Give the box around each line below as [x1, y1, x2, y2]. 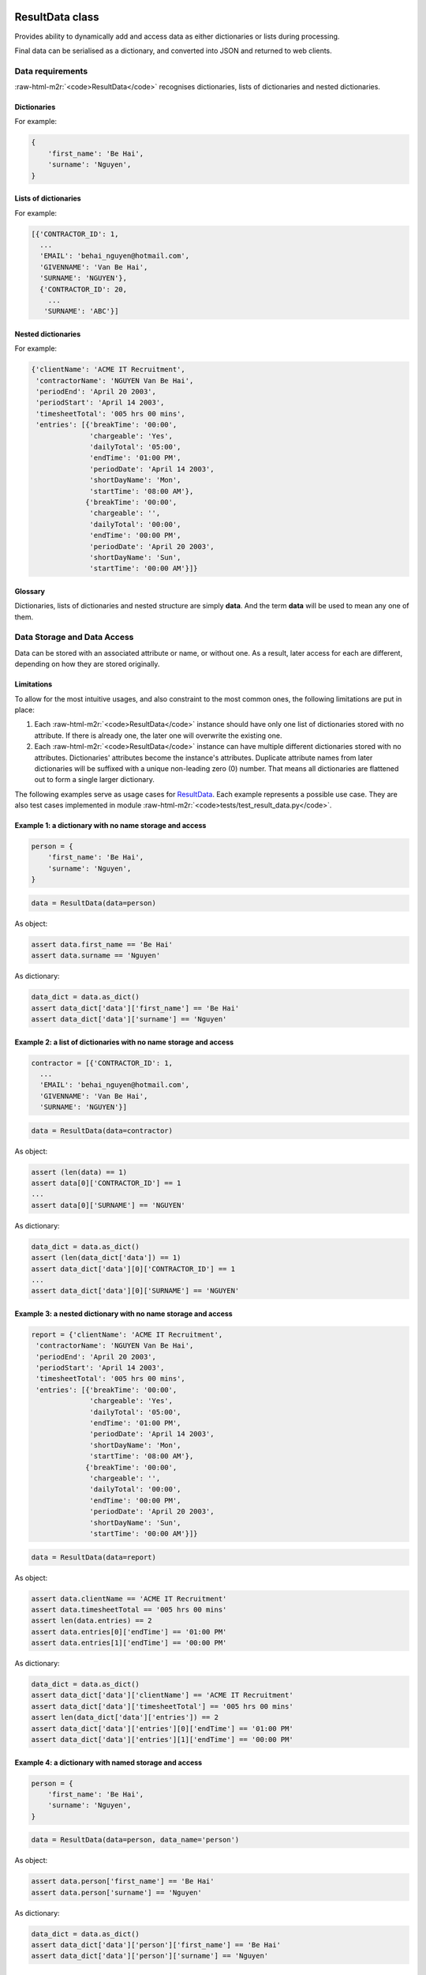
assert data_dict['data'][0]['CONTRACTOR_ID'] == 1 [31, 1264, 236, 1273]
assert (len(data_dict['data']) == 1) [31, 1253, 181, 1262]
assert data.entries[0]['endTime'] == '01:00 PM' [31, 1627, 227, 1636]
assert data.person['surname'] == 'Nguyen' [31, 1888, 203, 1897]
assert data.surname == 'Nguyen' [31, 951, 161, 960]
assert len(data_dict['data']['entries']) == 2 [31, 1713, 219, 1722]
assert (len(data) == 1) [31, 1168, 128, 1176]
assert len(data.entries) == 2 [31, 1616, 153, 1625]
